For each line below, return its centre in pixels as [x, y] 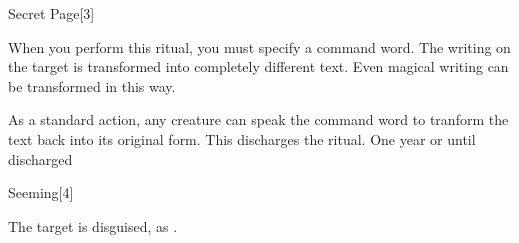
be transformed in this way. [92, 85]
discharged [40, 158]
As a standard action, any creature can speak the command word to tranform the [258, 119]
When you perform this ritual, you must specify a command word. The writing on [259, 46]
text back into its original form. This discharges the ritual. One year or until [242, 138]
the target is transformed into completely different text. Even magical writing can [258, 66]
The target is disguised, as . [93, 225]
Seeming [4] [41, 192]
